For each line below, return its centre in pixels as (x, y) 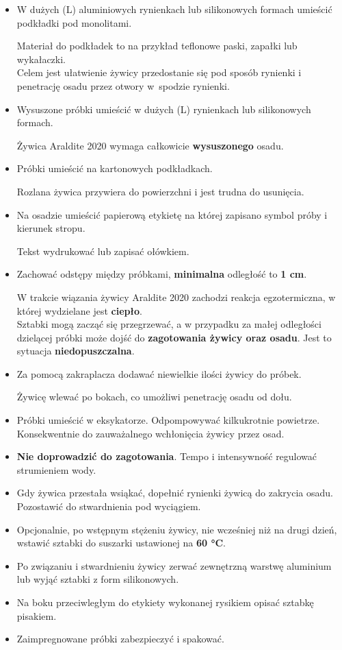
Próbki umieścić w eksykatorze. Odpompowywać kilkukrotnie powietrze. (168, 420)
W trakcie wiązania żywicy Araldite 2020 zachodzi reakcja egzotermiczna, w (176, 297)
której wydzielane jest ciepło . (79, 310)
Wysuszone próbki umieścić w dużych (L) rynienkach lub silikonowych (164, 109)
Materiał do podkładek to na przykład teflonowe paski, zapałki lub (157, 46)
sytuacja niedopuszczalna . (76, 351)
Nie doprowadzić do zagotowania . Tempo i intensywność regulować (167, 456)
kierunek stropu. (51, 228)
